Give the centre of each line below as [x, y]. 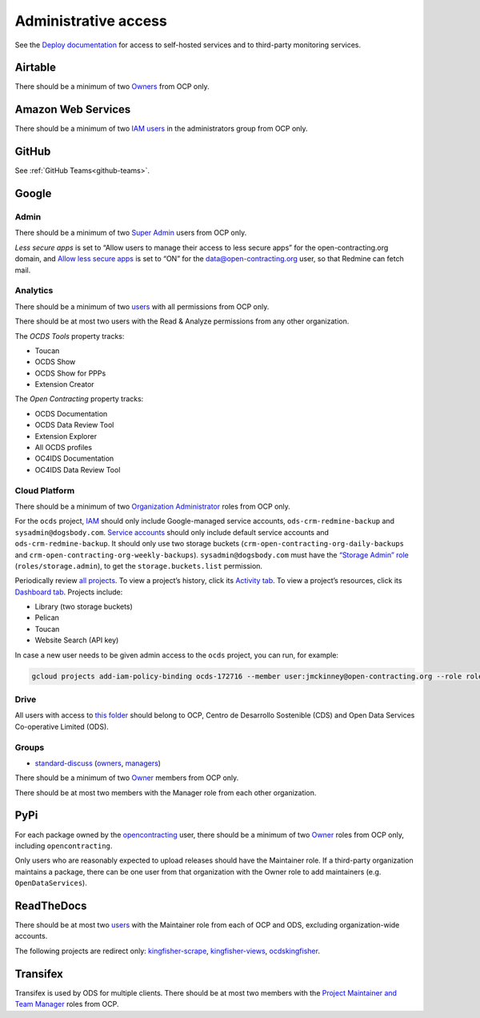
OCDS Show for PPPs [70, 373]
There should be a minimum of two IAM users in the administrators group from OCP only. [161, 129]
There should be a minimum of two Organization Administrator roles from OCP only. [153, 506]
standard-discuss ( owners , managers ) [98, 763]
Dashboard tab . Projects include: [69, 592]
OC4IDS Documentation [74, 459]
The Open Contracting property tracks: [79, 399]
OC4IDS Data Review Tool [78, 469]
